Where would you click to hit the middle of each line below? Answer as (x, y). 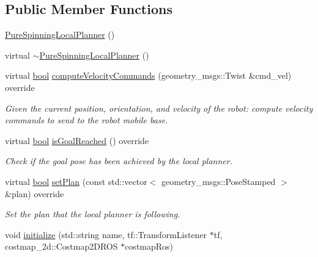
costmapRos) (149, 246)
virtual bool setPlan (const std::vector (76, 181)
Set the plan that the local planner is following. (93, 214)
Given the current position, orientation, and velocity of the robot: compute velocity (159, 108)
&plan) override (35, 193)
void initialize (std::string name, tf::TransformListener (106, 234)
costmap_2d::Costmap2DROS (61, 246)
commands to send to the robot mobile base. (87, 120)
